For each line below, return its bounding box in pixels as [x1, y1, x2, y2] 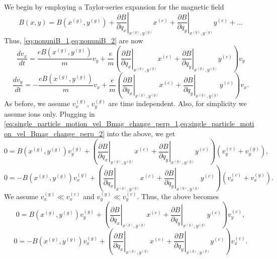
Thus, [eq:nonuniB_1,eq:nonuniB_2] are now [4, 35, 143, 46]
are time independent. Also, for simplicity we [108, 98, 247, 109]
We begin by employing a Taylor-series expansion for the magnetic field [4, 2, 224, 12]
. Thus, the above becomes [137, 191, 219, 201]
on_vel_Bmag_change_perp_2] [4, 128, 105, 138]
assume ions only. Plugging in [4, 108, 95, 119]
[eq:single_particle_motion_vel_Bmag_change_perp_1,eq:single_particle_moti [4, 118, 254, 129]
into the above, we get [107, 128, 175, 138]
